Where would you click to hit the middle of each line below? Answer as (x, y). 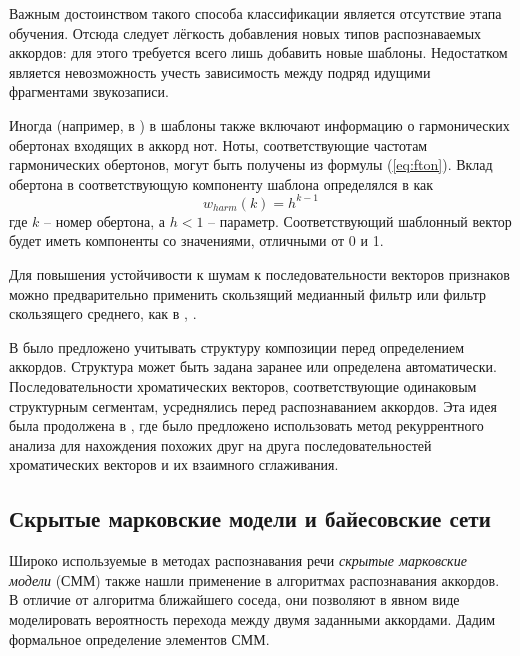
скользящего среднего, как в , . (103, 313)
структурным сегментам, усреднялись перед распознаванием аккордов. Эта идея (253, 405)
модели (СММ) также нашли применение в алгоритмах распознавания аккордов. (254, 579)
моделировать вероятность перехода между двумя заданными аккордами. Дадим (252, 618)
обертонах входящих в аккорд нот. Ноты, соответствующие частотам (218, 144)
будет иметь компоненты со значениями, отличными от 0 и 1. (196, 240)
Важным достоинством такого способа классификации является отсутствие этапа (255, 13)
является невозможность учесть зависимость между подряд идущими (220, 71)
